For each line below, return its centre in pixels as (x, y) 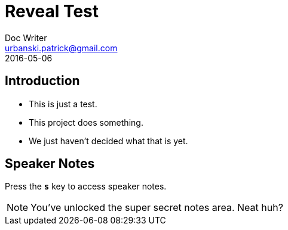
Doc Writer (26, 38)
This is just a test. (63, 104)
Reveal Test (52, 11)
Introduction (42, 81)
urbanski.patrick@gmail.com (61, 48)
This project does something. (86, 122)
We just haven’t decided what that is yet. (108, 141)
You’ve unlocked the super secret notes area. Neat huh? (157, 208)
